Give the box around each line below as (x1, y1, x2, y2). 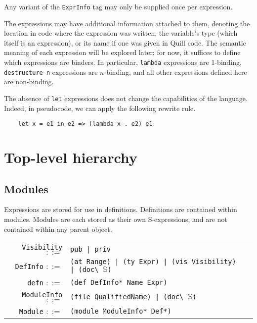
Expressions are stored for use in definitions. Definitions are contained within (4, 204, 237, 215)
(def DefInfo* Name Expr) (70, 278, 168, 286)
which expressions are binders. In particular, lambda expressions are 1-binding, (4, 57, 242, 67)
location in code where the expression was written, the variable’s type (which (4, 28, 238, 38)
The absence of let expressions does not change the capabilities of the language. (4, 93, 248, 103)
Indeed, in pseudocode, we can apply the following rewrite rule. (4, 103, 196, 113)
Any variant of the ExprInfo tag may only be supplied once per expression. (4, 1, 233, 11)
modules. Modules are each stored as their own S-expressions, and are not (4, 214, 227, 224)
